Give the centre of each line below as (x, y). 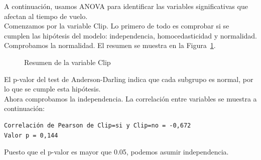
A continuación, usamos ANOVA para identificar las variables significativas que (126, 6)
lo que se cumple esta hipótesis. (52, 89)
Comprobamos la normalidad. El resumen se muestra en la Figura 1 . (110, 45)
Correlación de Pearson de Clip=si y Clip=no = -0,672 (98, 125)
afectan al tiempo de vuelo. (46, 16)
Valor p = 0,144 (31, 135)
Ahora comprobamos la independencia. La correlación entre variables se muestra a (130, 98)
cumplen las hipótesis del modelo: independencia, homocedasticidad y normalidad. (130, 35)
